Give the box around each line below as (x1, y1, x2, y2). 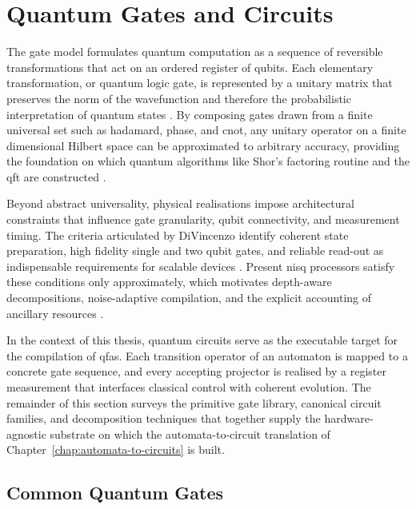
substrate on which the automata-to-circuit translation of (50, 425, 330, 442)
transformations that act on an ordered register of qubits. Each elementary (6, 58, 374, 75)
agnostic (6, 425, 46, 442)
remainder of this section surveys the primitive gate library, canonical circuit (6, 394, 382, 411)
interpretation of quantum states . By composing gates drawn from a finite (6, 105, 373, 122)
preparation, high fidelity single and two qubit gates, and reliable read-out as (6, 242, 384, 259)
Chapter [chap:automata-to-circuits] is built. (6, 441, 225, 458)
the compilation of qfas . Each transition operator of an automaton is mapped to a (6, 347, 408, 364)
